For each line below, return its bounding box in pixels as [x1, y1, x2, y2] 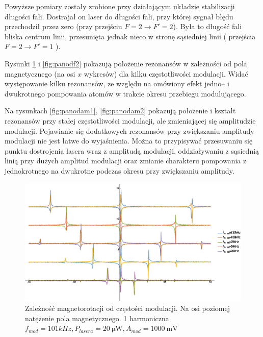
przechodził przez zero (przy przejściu [5, 21, 122, 32]
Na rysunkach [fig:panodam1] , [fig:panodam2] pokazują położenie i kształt [5, 105, 236, 116]
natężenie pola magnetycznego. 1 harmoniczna [25, 312, 169, 323]
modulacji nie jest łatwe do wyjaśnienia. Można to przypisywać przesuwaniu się [5, 135, 253, 146]
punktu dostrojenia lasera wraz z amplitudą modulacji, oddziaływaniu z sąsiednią [5, 145, 259, 156]
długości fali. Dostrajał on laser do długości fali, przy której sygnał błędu [5, 11, 233, 21]
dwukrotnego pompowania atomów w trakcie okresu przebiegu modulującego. [5, 88, 246, 99]
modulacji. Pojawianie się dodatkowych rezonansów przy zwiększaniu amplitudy [5, 125, 254, 136]
